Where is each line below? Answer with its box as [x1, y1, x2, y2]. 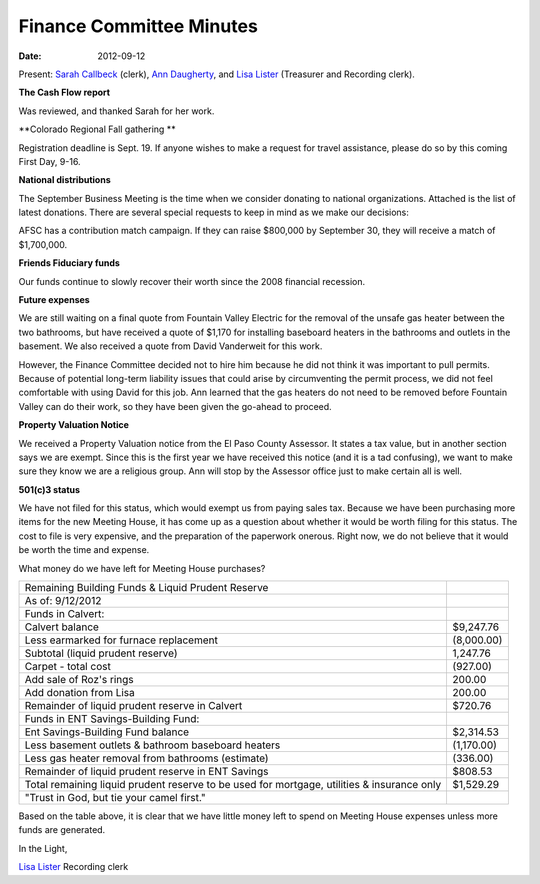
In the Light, [18, 842, 68, 854]
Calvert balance [24, 620, 100, 634]
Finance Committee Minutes [18, 15, 259, 37]
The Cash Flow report [18, 86, 110, 99]
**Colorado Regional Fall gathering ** [18, 123, 176, 135]
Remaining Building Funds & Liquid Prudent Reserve [24, 581, 269, 595]
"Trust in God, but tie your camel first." [24, 791, 206, 805]
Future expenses [18, 294, 90, 306]
